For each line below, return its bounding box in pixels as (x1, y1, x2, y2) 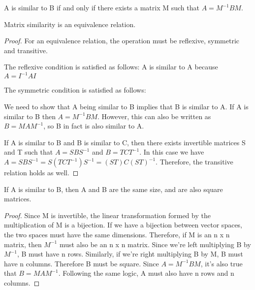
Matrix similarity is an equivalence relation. (4, 19, 136, 29)
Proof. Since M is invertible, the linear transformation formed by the (4, 210, 211, 220)
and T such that (4, 147, 53, 157)
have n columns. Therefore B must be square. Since (4, 258, 159, 268)
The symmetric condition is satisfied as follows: (4, 85, 146, 95)
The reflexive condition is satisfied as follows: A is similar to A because (4, 62, 218, 72)
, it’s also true (200, 258, 243, 268)
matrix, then (4, 239, 42, 249)
